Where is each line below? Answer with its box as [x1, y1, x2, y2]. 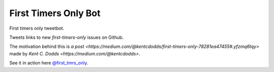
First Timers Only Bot [9, 8, 101, 19]
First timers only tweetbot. [9, 25, 64, 31]
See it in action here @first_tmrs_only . [9, 60, 88, 66]
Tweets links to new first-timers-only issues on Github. [9, 34, 124, 40]
